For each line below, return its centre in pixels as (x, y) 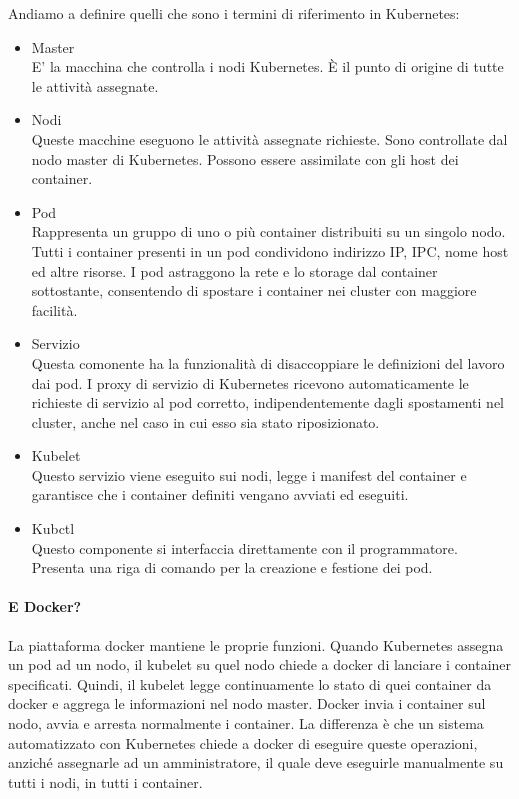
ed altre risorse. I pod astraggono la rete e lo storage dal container (234, 270)
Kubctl (53, 528)
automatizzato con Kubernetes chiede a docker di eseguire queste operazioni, (243, 742)
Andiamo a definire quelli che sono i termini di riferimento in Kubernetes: (234, 13)
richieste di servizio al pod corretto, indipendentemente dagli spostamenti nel (267, 402)
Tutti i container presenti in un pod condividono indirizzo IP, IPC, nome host (270, 250)
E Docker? (45, 606)
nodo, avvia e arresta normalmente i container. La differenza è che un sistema (246, 723)
